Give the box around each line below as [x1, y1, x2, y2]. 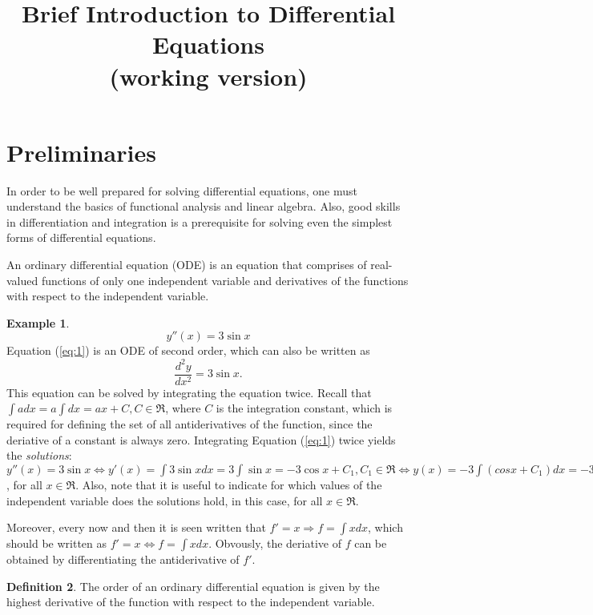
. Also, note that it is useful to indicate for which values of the [75, 476, 382, 492]
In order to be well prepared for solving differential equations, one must [6, 182, 357, 199]
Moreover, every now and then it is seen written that [6, 519, 266, 536]
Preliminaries [6, 135, 156, 168]
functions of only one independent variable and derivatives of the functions [41, 271, 409, 288]
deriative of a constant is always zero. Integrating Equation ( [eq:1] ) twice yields [6, 431, 396, 448]
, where [165, 400, 201, 416]
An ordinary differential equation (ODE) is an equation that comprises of [6, 256, 367, 273]
